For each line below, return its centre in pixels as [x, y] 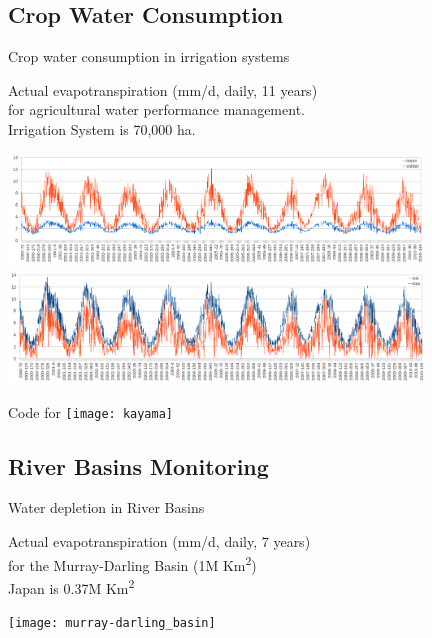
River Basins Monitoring [138, 465]
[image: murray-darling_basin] [112, 623]
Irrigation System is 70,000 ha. [102, 128]
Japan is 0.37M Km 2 [71, 586]
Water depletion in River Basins [106, 507]
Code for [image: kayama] [90, 411]
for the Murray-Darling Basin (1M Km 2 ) [132, 563]
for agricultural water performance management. [156, 109]
